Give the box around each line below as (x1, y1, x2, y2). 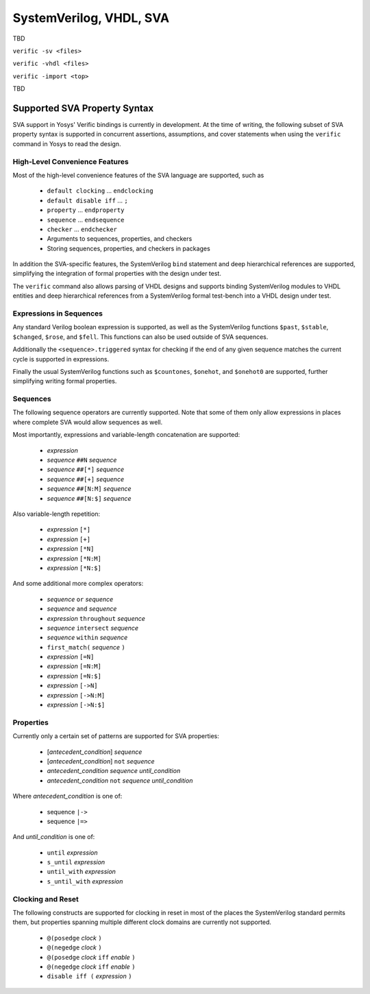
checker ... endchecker (47, 225, 118, 233)
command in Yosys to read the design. (12, 139, 121, 147)
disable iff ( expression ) (47, 972, 132, 980)
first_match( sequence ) (47, 643, 126, 651)
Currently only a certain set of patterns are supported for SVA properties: (12, 732, 219, 740)
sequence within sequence (47, 633, 128, 641)
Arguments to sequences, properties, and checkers (47, 235, 193, 243)
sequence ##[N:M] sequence (47, 484, 132, 493)
